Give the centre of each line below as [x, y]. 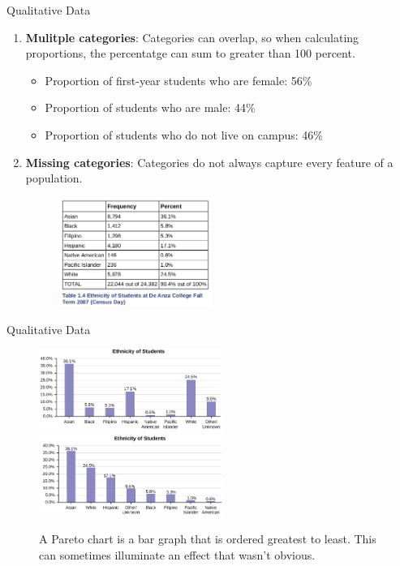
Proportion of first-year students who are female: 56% [178, 80]
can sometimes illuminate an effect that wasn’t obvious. [177, 554]
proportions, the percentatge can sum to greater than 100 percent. [190, 53]
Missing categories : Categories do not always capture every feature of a [209, 162]
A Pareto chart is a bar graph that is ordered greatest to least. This [208, 538]
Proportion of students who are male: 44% [150, 107]
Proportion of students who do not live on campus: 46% [184, 134]
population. [54, 178]
